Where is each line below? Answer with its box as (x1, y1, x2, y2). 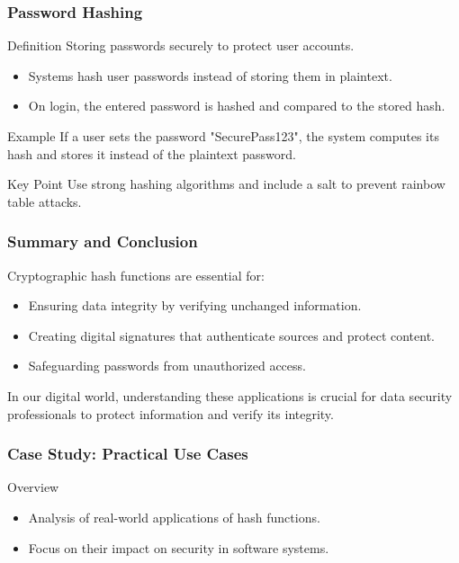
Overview (7, 478, 59, 496)
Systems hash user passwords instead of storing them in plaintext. (28, 66, 392, 85)
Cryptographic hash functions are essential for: (7, 265, 265, 284)
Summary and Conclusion (7, 230, 198, 253)
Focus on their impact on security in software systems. (28, 538, 329, 557)
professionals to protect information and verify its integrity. (7, 404, 334, 423)
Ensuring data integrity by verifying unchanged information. (28, 296, 362, 315)
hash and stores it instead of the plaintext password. (7, 144, 296, 163)
